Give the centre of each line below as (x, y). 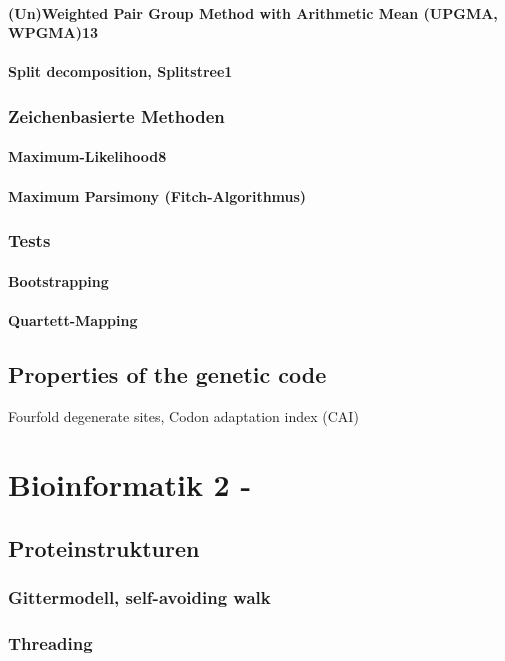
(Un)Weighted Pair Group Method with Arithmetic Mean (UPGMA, (253, 12)
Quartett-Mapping (73, 319)
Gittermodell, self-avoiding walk (139, 597)
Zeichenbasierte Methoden (116, 115)
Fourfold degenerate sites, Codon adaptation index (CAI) (183, 415)
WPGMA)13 (53, 32)
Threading (50, 643)
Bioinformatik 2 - (130, 484)
